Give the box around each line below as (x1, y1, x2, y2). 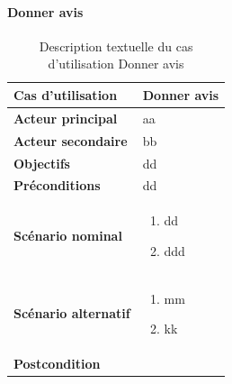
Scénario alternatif (13, 304, 130, 323)
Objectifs (13, 153, 70, 172)
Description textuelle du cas (39, 36, 193, 55)
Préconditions (13, 176, 101, 195)
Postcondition (13, 354, 101, 373)
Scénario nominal (13, 226, 122, 244)
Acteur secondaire (13, 131, 128, 150)
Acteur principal (13, 108, 118, 127)
